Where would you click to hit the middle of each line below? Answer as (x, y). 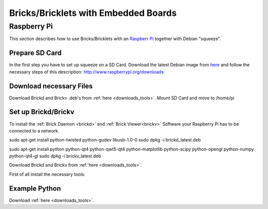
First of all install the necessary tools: (47, 174)
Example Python (35, 188)
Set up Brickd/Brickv (42, 112)
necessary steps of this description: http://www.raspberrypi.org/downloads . (87, 71)
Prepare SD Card (35, 53)
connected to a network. (34, 131)
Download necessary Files (51, 86)
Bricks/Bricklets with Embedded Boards (93, 13)
